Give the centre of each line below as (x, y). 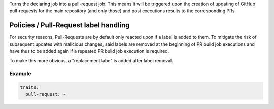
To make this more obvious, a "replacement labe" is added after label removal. (91, 61)
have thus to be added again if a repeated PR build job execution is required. (89, 51)
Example (20, 74)
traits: (29, 88)
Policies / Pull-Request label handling (70, 25)
